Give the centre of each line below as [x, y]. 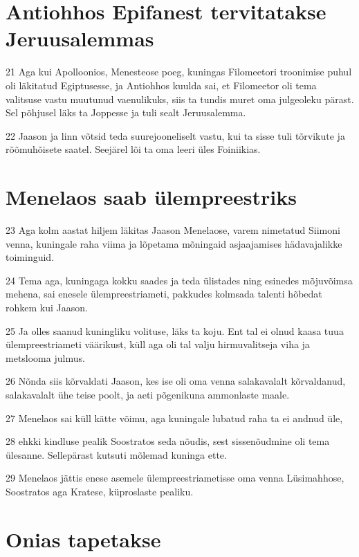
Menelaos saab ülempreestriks [151, 197]
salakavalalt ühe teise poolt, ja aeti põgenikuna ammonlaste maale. [148, 394]
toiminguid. [30, 257]
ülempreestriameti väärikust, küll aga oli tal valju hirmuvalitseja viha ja [158, 344]
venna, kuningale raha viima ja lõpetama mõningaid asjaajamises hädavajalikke [174, 243]
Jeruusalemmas [80, 38]
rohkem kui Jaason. [47, 307]
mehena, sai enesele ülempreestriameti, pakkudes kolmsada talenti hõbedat [164, 294]
